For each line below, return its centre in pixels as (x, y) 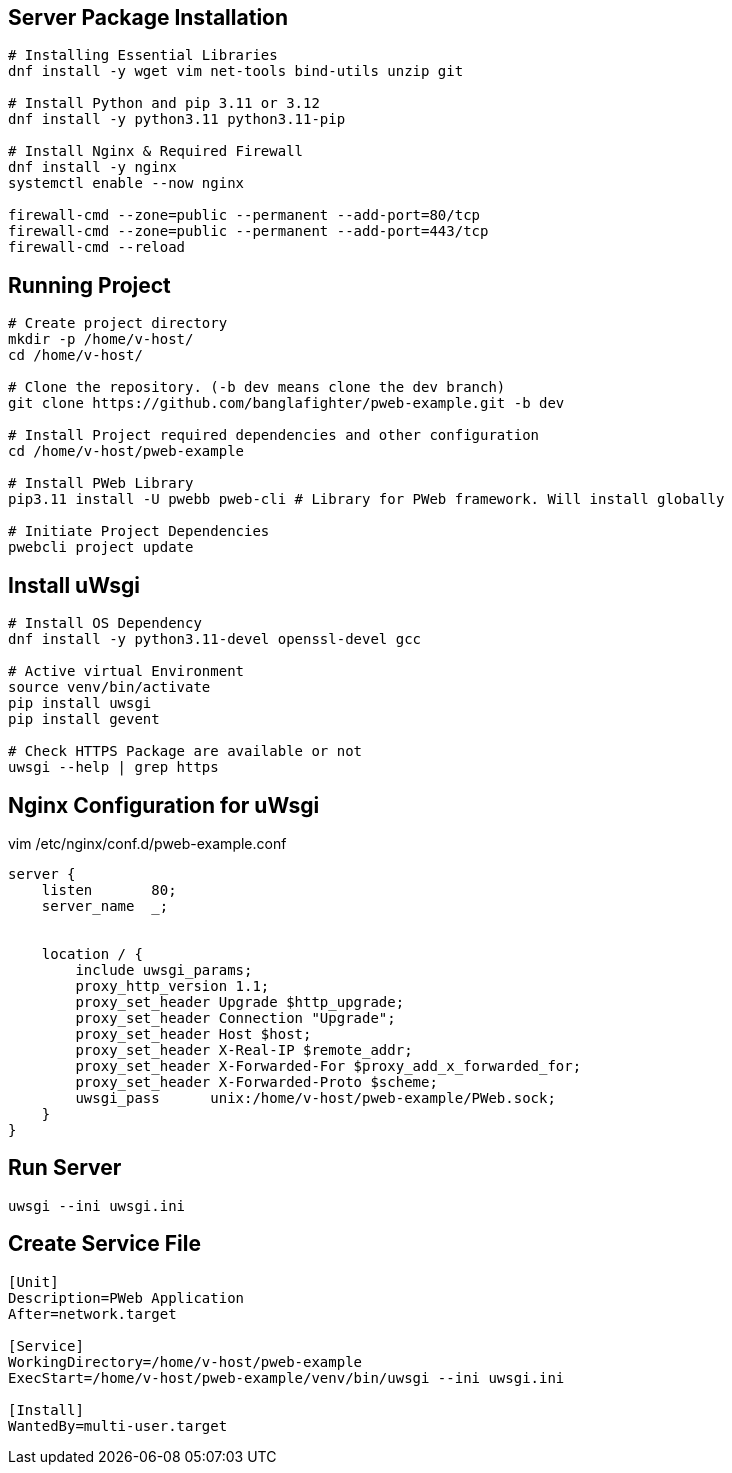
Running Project (89, 285)
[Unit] (33, 1281)
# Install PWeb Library (101, 483)
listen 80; (109, 889)
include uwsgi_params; (164, 969)
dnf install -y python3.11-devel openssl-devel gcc (215, 639)
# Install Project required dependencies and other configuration (274, 435)
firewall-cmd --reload (97, 247)
